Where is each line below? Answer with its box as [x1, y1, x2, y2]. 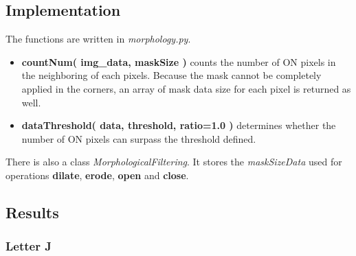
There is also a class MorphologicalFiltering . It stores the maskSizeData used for [5, 154, 342, 169]
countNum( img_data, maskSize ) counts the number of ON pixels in [21, 54, 336, 69]
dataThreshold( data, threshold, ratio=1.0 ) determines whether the [21, 118, 336, 132]
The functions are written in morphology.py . [5, 32, 191, 46]
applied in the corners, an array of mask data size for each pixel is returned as [21, 81, 351, 95]
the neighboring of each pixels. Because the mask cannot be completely [21, 68, 322, 82]
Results [5, 201, 59, 222]
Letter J [5, 237, 52, 255]
